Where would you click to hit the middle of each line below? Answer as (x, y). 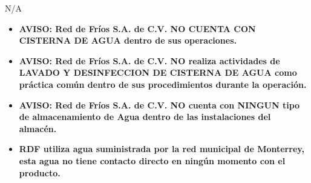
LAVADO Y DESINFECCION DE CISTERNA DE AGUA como (158, 72)
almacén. (38, 128)
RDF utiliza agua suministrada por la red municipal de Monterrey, (162, 149)
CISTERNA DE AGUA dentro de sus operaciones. (128, 40)
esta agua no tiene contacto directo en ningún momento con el (152, 160)
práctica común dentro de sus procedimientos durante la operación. (163, 84)
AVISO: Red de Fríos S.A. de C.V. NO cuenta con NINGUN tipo (159, 105)
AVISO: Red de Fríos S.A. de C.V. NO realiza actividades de (149, 60)
